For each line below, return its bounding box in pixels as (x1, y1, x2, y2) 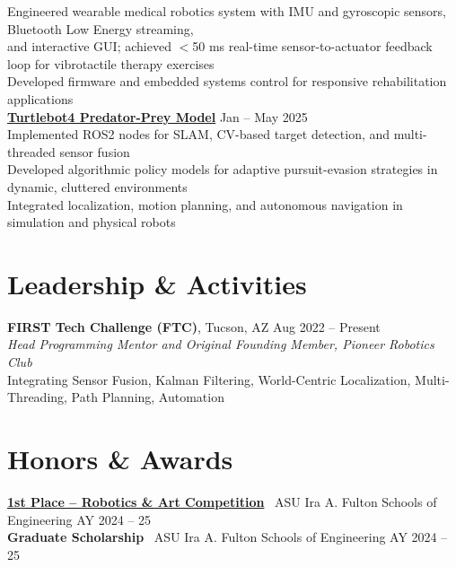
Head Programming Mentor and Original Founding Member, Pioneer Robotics (7, 335, 434, 353)
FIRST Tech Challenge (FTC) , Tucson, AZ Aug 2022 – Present (7, 317, 381, 336)
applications (7, 89, 74, 108)
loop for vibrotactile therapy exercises (7, 54, 215, 73)
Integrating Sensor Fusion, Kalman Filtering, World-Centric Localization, (7, 370, 411, 388)
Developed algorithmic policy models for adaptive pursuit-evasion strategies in (7, 160, 438, 179)
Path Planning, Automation (71, 388, 224, 406)
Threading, (7, 388, 67, 406)
